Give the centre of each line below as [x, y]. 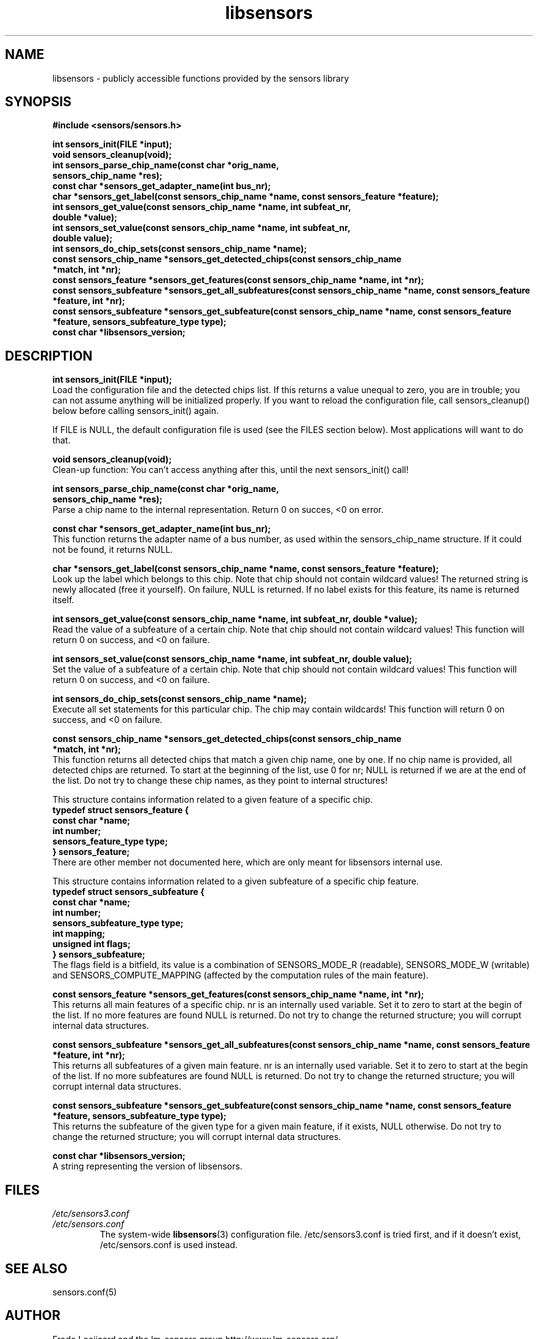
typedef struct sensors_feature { [121, 810]
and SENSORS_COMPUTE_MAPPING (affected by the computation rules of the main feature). [240, 975]
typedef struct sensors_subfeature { [128, 892]
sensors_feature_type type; [110, 841]
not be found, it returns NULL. [113, 550]
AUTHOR [33, 1316]
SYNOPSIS [38, 102]
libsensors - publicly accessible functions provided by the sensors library [201, 78]
